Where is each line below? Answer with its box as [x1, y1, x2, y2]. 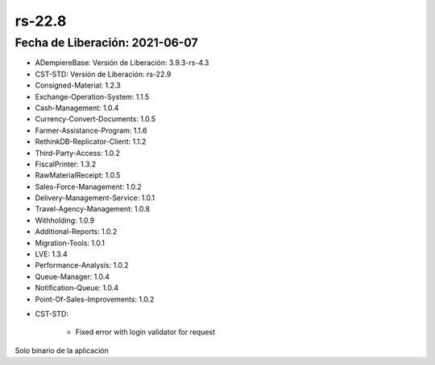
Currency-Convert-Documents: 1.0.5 [35, 114, 156, 124]
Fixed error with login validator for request [75, 327, 216, 337]
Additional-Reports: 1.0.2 [35, 227, 118, 236]
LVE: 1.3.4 [35, 249, 68, 259]
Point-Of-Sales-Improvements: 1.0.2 [35, 294, 155, 304]
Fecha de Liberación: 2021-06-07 [14, 35, 198, 50]
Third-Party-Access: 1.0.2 [35, 148, 121, 158]
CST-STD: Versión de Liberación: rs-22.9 [35, 69, 172, 79]
